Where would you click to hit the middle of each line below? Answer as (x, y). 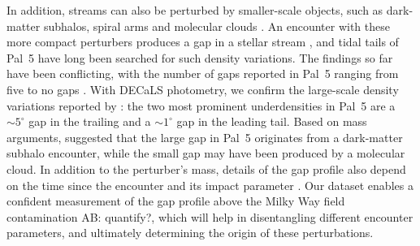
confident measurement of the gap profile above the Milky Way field (176, 201)
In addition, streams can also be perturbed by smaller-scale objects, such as (195, 10)
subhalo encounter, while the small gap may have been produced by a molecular (206, 153)
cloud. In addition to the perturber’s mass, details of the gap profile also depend (206, 168)
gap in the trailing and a (90, 121)
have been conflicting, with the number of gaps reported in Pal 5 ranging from (203, 73)
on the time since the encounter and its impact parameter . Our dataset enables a (210, 185)
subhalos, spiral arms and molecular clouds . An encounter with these (216, 26)
